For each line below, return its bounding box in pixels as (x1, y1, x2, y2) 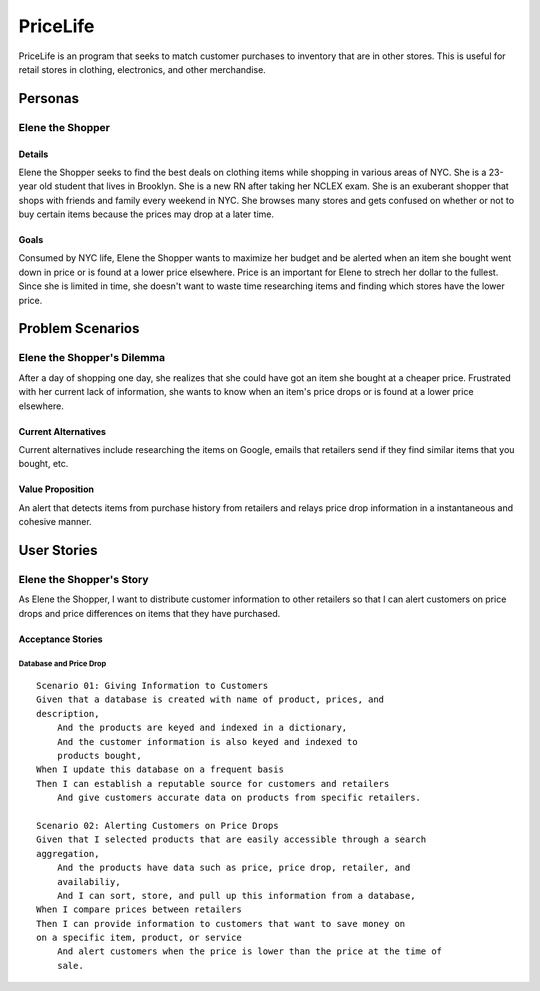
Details (18, 148, 49, 160)
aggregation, (36, 848, 100, 859)
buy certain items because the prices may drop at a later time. (18, 208, 275, 220)
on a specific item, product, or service (36, 932, 242, 944)
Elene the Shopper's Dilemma (18, 351, 165, 365)
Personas (18, 90, 80, 107)
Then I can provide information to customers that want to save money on (36, 918, 406, 929)
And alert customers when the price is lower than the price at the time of (56, 946, 443, 957)
